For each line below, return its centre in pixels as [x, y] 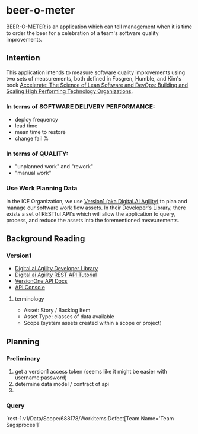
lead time [26, 126]
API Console [30, 288]
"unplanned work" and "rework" [54, 167]
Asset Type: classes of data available [69, 317]
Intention [23, 58]
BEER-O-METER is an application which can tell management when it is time [99, 27]
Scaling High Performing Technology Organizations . [70, 91]
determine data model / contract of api [62, 384]
